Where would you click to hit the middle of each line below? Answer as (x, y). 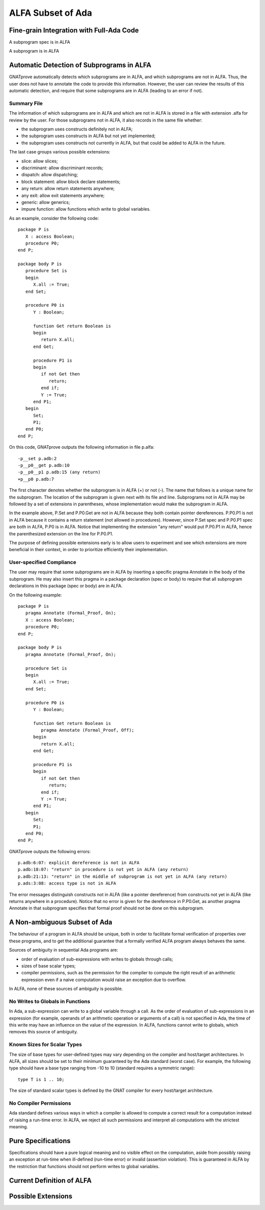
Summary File (26, 103)
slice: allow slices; (40, 161)
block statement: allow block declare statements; (71, 182)
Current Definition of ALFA (50, 1180)
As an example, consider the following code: (54, 218)
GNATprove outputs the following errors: (50, 851)
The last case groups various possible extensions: (60, 152)
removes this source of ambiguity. (43, 1032)
